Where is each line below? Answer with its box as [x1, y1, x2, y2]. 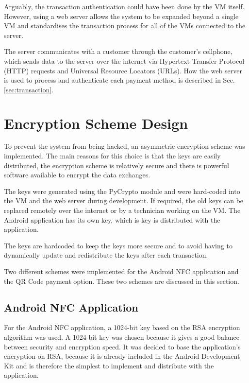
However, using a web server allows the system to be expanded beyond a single [4, 11, 239, 21]
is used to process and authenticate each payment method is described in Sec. [4, 75, 235, 85]
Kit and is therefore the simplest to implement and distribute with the [4, 360, 214, 370]
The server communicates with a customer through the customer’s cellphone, [4, 46, 232, 56]
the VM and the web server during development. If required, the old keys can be [4, 195, 244, 206]
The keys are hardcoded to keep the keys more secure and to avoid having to [4, 240, 232, 250]
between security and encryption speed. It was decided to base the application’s [4, 341, 241, 351]
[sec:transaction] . [4, 84, 54, 94]
